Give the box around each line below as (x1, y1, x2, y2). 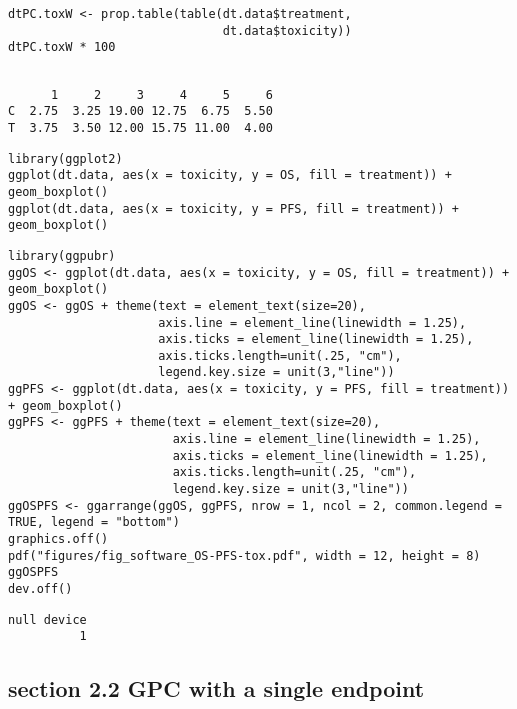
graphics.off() (8, 532, 109, 547)
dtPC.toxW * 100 (8, 40, 116, 55)
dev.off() (8, 582, 73, 596)
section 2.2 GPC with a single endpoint (8, 673, 425, 704)
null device (8, 612, 87, 627)
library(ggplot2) (8, 151, 123, 166)
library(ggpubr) (8, 248, 116, 263)
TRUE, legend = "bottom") (8, 515, 180, 530)
